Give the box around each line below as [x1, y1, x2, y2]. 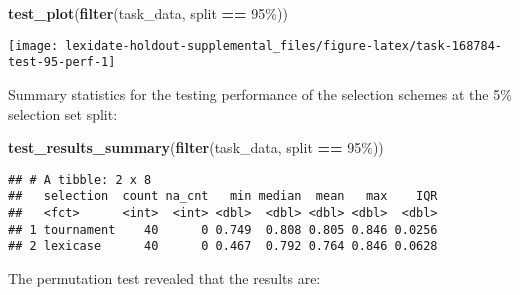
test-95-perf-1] [8, 55, 116, 70]
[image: [8, 38, 59, 53]
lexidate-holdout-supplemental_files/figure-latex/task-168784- [65, 38, 502, 53]
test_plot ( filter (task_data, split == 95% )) [8, 3, 288, 23]
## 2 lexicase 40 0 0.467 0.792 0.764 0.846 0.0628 [8, 239, 438, 254]
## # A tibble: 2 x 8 [8, 172, 152, 187]
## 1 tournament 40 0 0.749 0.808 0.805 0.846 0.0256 [8, 222, 438, 237]
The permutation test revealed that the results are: [8, 267, 321, 288]
